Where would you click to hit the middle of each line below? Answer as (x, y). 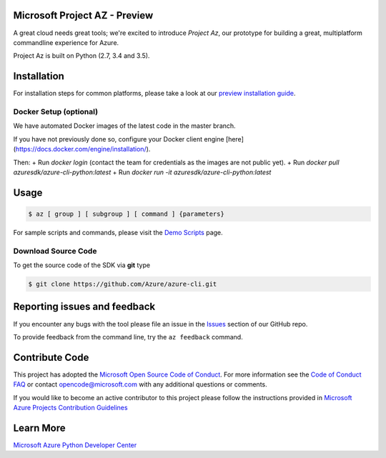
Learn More (39, 428)
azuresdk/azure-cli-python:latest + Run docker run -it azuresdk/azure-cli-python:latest (142, 172)
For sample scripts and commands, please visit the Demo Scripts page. (118, 232)
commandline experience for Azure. (66, 42)
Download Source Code (55, 251)
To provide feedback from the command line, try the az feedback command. (128, 337)
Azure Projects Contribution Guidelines (70, 407)
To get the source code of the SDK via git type (81, 265)
